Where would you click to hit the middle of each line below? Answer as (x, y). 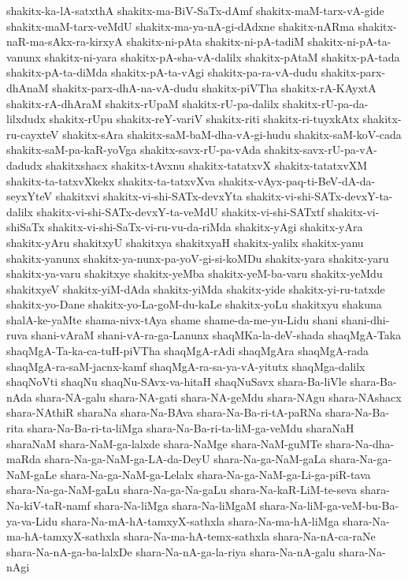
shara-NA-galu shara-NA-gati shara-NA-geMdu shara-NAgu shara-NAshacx (219, 397)
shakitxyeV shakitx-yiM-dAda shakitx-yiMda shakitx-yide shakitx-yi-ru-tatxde (196, 288)
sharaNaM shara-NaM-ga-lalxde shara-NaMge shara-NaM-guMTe (164, 443)
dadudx (24, 165)
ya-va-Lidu (32, 520)
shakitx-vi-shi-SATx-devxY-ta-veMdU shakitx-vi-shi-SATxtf (180, 211)
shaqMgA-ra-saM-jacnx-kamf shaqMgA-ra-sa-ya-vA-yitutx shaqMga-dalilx (186, 366)
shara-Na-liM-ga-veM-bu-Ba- (330, 505)
